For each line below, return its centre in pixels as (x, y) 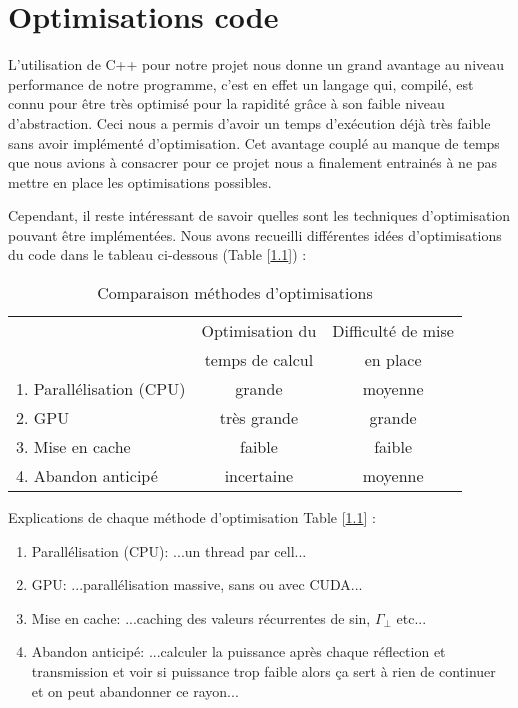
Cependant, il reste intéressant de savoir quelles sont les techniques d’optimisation (259, 215)
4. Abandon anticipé (87, 476)
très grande (259, 418)
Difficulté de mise (393, 331)
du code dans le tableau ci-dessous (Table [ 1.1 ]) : (157, 254)
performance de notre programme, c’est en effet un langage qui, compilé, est (241, 83)
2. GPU (43, 418)
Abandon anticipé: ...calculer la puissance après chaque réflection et (238, 651)
